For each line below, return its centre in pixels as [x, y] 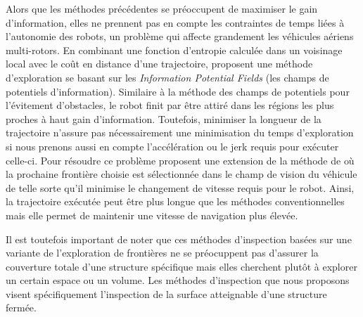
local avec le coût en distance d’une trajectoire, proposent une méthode [159, 64]
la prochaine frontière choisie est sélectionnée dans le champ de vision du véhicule [181, 174]
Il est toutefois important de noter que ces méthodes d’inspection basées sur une [179, 239]
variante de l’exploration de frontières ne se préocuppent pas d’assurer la [162, 253]
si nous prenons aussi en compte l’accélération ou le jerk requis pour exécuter [172, 146]
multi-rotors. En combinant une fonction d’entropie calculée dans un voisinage [174, 50]
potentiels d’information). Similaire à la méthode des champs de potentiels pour [178, 91]
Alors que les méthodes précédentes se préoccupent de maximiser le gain [162, 8]
